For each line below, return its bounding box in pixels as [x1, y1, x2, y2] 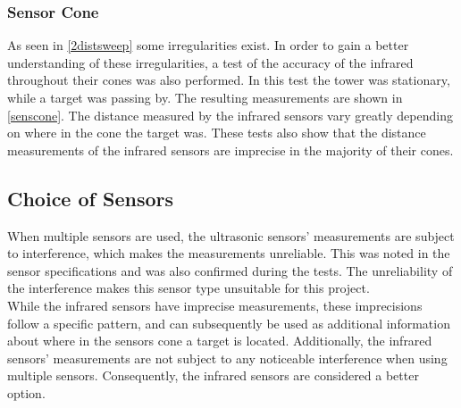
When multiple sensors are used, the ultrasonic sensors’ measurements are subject [7, 226, 455, 245]
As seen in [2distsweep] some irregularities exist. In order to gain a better [7, 36, 409, 54]
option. [7, 383, 46, 402]
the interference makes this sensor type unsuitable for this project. [7, 279, 370, 297]
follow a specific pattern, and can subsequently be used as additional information [7, 313, 450, 332]
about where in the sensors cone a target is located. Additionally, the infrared [7, 331, 432, 350]
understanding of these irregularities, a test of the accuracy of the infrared [7, 53, 414, 71]
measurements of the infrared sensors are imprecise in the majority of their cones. [7, 140, 454, 159]
